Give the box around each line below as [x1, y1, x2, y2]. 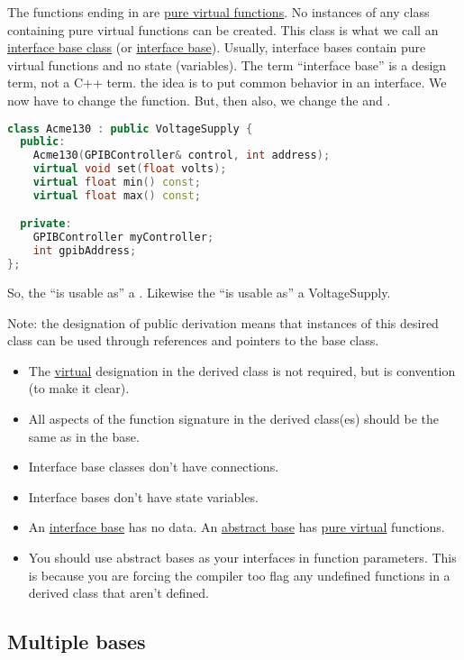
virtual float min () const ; [32, 176, 201, 189]
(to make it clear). [28, 379, 130, 398]
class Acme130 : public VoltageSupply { [7, 122, 253, 135]
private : [20, 217, 72, 231]
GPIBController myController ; [32, 231, 214, 244]
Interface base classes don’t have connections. [28, 457, 279, 476]
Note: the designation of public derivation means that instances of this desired [7, 313, 439, 332]
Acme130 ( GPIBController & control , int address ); [32, 149, 331, 162]
